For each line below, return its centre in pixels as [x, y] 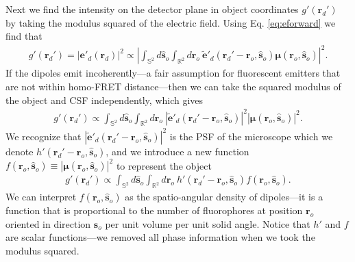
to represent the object [164, 165]
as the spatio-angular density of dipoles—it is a [224, 197]
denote [20, 151]
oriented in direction [48, 223]
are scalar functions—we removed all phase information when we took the [160, 237]
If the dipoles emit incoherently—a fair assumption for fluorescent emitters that [173, 73]
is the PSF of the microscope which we [251, 136]
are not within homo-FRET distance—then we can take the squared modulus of [173, 86]
